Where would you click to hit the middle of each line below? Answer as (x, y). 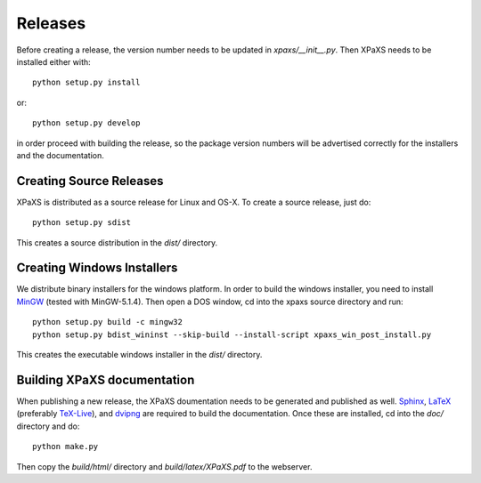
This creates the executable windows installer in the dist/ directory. (139, 355)
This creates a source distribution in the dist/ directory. (117, 242)
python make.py (65, 447)
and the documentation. (60, 155)
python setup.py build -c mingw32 (107, 322)
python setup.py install (86, 83)
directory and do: (48, 426)
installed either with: (53, 61)
